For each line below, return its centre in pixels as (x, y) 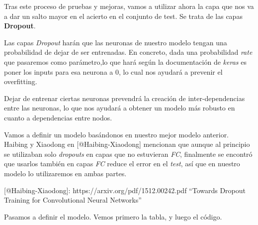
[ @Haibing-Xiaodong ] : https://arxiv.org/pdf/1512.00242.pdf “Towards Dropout (125, 190)
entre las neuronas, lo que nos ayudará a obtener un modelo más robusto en (120, 108)
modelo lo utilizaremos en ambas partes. (65, 173)
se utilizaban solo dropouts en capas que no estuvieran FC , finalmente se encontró (128, 154)
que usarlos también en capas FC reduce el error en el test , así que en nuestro (122, 164)
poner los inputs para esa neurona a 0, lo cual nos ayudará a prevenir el (113, 71)
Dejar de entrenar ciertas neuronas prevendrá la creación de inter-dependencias (125, 98)
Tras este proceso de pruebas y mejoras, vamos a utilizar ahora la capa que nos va (129, 6)
